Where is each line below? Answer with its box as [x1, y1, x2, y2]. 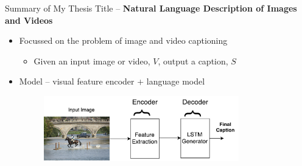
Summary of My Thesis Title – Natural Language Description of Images [5, 2, 297, 14]
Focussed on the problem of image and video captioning [19, 34, 228, 47]
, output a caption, [158, 54, 228, 67]
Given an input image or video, [33, 54, 150, 67]
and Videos [5, 13, 53, 26]
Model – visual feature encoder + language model [19, 75, 205, 88]
